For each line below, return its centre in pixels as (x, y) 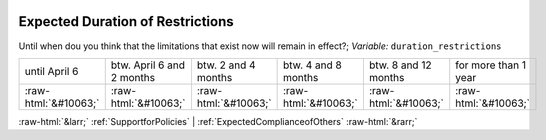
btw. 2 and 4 (226, 65)
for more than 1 (491, 65)
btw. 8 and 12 (400, 65)
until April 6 (51, 71)
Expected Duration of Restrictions (126, 21)
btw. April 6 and (147, 65)
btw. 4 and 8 (312, 65)
